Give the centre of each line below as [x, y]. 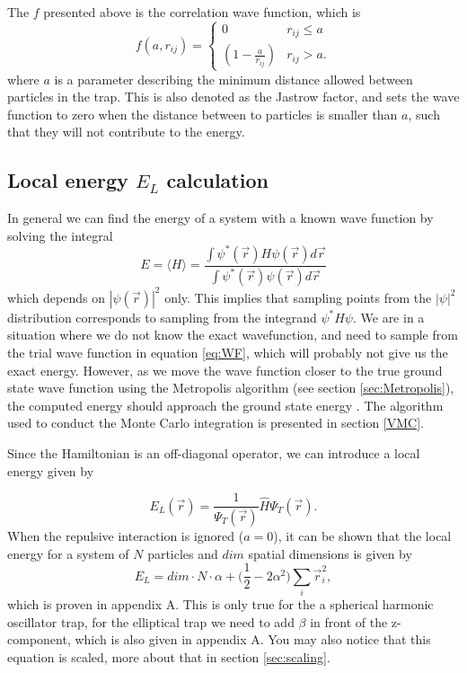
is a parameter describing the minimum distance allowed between [233, 79]
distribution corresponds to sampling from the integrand [162, 317]
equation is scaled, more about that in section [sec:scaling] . [169, 656]
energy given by [51, 470]
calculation [217, 180]
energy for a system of [68, 553]
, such [424, 114]
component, [39, 639]
